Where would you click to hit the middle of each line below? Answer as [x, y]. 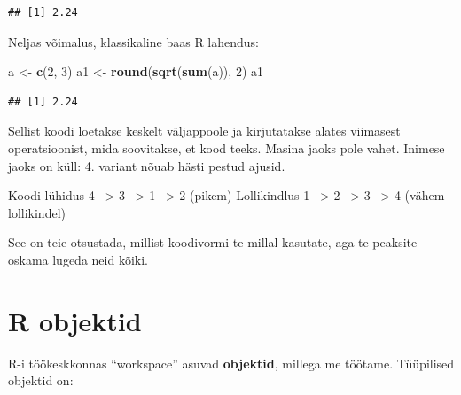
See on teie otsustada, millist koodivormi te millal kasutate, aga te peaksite [213, 242]
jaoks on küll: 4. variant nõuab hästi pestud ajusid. [147, 165]
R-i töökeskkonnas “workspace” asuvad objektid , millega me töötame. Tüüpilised [231, 363]
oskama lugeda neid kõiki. [78, 259]
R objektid [75, 320]
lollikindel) [37, 212]
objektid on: [41, 380]
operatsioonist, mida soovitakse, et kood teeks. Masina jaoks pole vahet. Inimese [227, 147]
